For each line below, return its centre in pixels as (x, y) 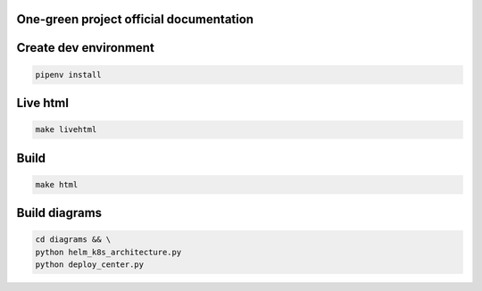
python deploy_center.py (90, 265)
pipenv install (68, 75)
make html (57, 184)
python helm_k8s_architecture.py (108, 252)
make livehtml (66, 130)
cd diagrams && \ (73, 240)
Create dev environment (86, 48)
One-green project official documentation (135, 19)
